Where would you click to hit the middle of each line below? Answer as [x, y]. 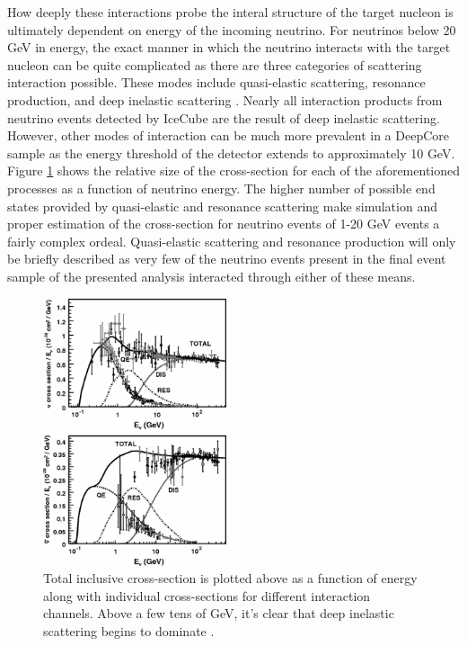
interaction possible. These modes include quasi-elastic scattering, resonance [216, 82]
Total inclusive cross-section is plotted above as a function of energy [230, 578]
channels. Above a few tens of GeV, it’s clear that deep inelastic [219, 613]
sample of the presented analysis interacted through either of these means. [211, 276]
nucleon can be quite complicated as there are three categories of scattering [215, 64]
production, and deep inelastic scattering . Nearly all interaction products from [225, 99]
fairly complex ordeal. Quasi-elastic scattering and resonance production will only [232, 241]
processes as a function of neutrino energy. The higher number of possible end [221, 188]
